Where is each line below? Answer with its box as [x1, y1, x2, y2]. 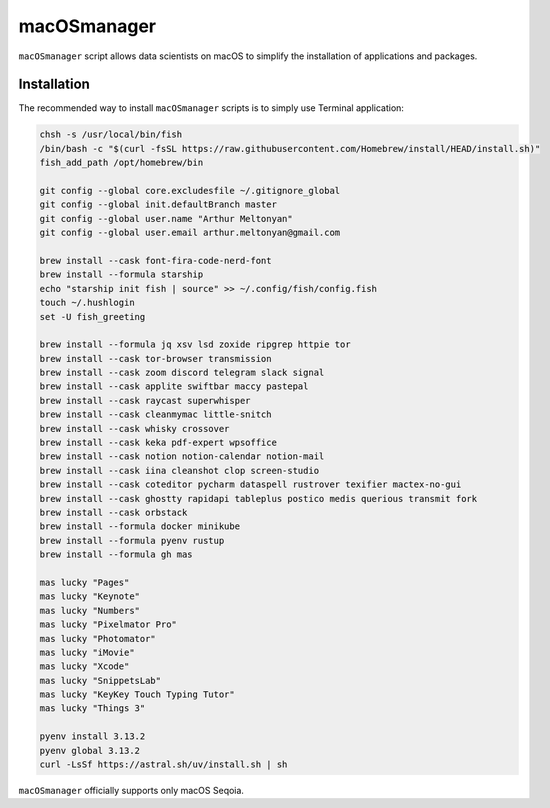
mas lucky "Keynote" [39, 591, 140, 602]
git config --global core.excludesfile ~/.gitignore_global [39, 185, 341, 196]
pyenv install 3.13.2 [39, 731, 146, 742]
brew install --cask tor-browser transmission [39, 353, 272, 364]
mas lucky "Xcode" [39, 661, 130, 672]
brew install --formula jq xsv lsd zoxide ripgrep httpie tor [39, 339, 351, 350]
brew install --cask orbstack [39, 506, 188, 518]
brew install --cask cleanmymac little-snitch [39, 409, 272, 420]
